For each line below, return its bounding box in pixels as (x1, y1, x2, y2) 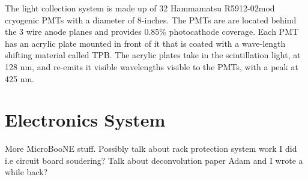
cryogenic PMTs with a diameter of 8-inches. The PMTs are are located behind (5, 13, 297, 26)
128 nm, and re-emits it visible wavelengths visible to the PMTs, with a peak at (5, 60, 299, 73)
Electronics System (5, 107, 166, 132)
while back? (5, 166, 48, 178)
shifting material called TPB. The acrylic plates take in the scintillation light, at (5, 49, 301, 61)
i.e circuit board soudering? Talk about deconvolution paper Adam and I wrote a (5, 154, 303, 166)
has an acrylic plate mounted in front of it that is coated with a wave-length (5, 37, 286, 49)
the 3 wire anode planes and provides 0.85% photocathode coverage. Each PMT (5, 25, 299, 38)
